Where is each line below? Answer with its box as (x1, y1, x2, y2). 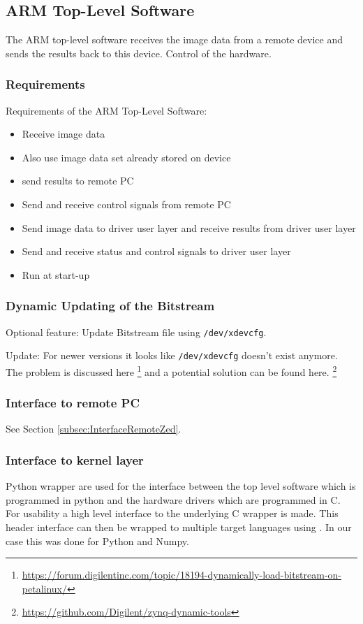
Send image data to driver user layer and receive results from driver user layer (22, 220, 356, 235)
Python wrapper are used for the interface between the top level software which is (6, 479, 356, 493)
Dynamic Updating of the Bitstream (6, 297, 215, 314)
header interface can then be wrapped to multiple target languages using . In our (6, 519, 352, 534)
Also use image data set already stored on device (22, 150, 231, 164)
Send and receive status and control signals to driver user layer (22, 244, 291, 259)
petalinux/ (22, 581, 67, 595)
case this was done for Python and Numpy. (6, 533, 189, 548)
